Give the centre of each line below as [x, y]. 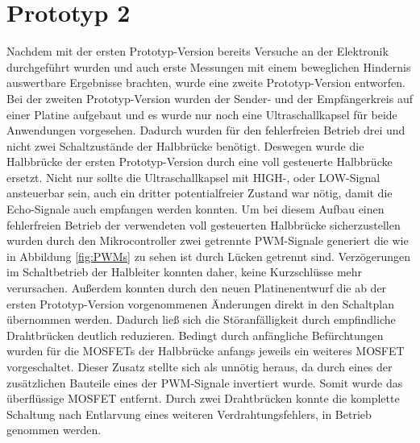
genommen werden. [54, 430]
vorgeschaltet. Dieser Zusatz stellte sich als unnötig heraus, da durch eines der [200, 366]
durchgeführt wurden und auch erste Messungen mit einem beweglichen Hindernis [209, 66]
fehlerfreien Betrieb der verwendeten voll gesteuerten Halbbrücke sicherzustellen [204, 224]
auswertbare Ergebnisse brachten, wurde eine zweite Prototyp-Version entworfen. [206, 83]
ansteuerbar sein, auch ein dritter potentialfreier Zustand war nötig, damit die [200, 193]
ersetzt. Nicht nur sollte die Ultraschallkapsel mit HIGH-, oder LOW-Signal [193, 177]
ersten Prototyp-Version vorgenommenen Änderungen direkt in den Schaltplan [200, 303]
